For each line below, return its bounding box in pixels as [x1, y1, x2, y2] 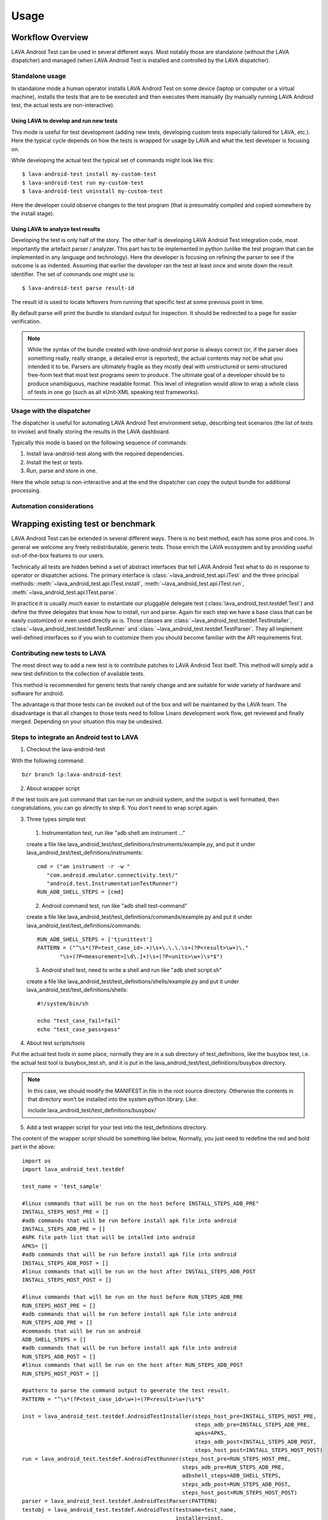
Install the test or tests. [26, 458, 84, 466]
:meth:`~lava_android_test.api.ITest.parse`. [11, 589, 118, 596]
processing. [11, 487, 41, 494]
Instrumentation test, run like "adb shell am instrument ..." [41, 829, 185, 837]
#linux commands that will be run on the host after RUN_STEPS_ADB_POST [22, 1362, 243, 1369]
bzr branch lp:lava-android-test [22, 771, 121, 778]
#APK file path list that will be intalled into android [22, 1234, 196, 1241]
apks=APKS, [194, 1429, 227, 1437]
